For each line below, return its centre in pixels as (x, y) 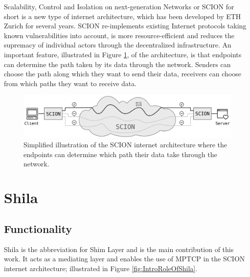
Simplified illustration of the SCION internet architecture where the (125, 145)
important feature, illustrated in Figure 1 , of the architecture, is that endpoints (123, 54)
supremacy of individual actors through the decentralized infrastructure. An (118, 45)
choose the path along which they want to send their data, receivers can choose (123, 74)
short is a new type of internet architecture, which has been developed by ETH (123, 16)
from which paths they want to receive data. (70, 83)
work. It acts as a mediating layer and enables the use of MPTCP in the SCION (125, 259)
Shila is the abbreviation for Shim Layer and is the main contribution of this (119, 249)
